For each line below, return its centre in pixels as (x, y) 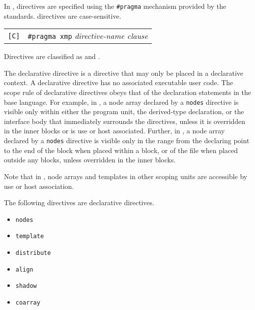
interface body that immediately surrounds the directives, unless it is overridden (125, 121)
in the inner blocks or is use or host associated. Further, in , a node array (114, 131)
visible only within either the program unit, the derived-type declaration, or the (124, 111)
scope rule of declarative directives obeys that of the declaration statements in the (127, 92)
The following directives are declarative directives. (79, 202)
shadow (26, 286)
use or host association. (39, 186)
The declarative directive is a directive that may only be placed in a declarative (124, 73)
